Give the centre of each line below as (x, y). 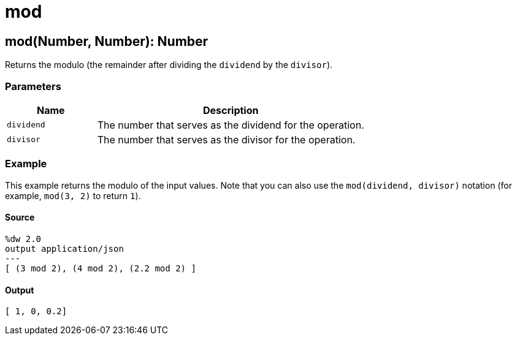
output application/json (64, 248)
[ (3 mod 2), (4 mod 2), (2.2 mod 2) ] (101, 268)
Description (231, 110)
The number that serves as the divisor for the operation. (226, 139)
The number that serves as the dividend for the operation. (231, 125)
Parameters (33, 86)
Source (20, 217)
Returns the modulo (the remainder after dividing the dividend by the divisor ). (169, 65)
